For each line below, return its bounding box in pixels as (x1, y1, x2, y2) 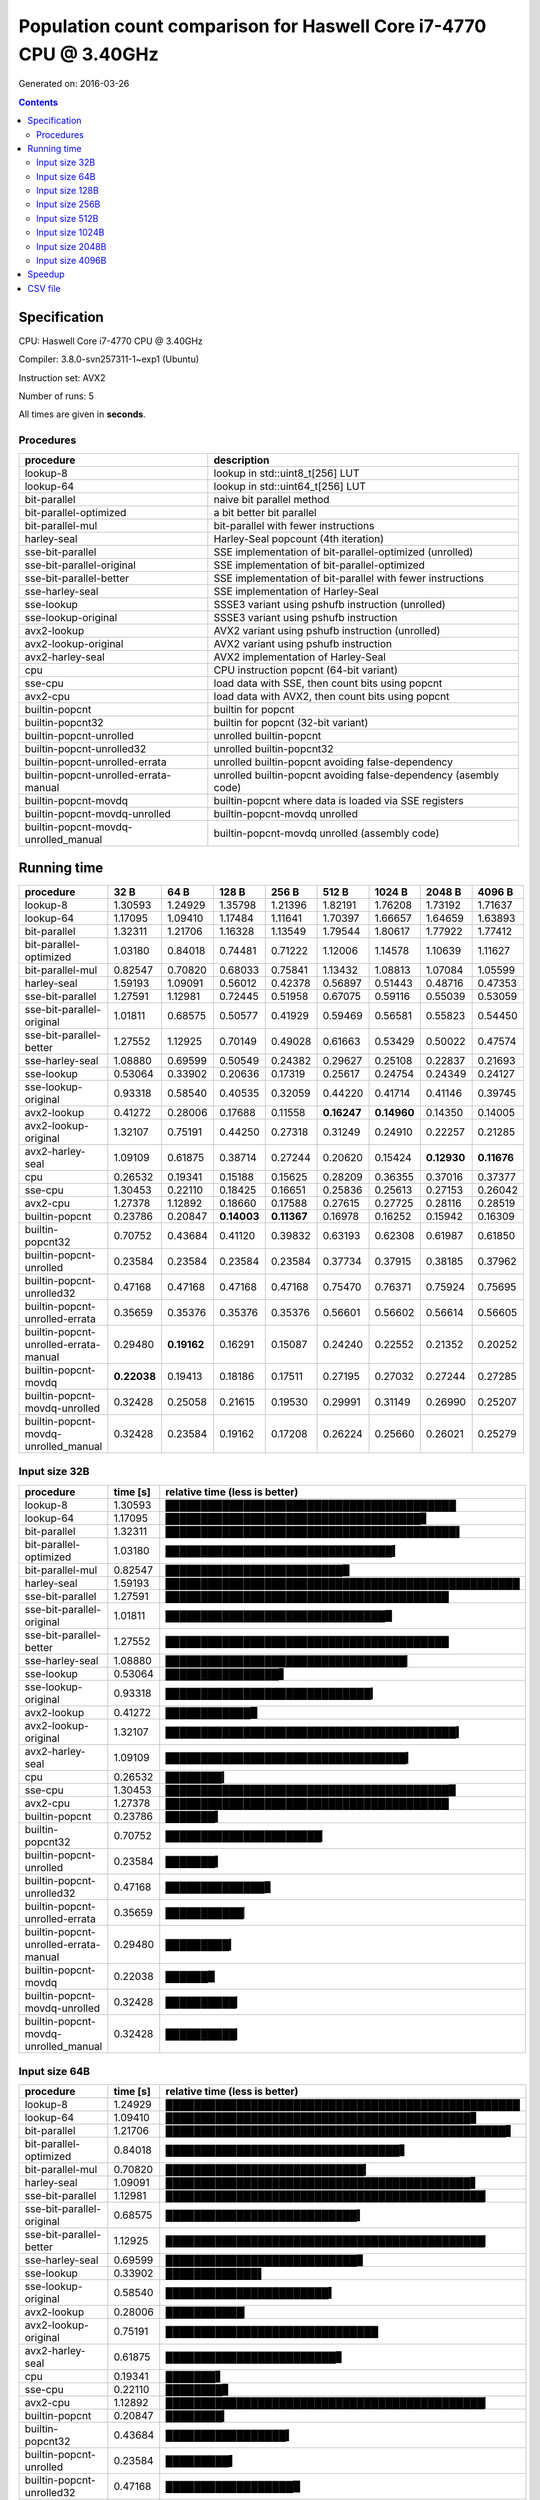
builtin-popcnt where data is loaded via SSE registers (213, 794, 464, 808)
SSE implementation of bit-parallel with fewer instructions (213, 571, 485, 585)
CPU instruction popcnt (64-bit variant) (213, 663, 399, 677)
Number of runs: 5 (18, 390, 95, 402)
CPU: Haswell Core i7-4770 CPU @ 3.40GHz (18, 335, 204, 347)
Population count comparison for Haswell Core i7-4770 (18, 15, 487, 37)
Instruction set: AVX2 (18, 371, 106, 384)
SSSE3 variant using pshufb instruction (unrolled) (213, 598, 446, 612)
